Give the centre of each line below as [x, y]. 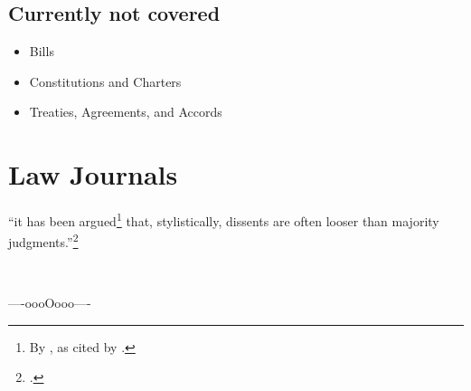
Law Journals [93, 174]
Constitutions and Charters [105, 81]
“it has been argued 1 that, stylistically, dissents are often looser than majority [224, 219]
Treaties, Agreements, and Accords [126, 112]
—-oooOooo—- [50, 303]
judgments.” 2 [43, 241]
